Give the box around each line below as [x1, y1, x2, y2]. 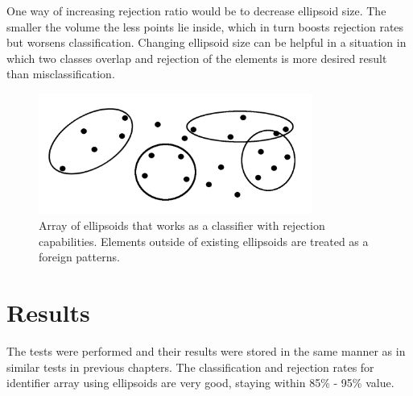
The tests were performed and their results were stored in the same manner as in [6, 343, 406, 360]
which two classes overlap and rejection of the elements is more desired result [6, 49, 387, 66]
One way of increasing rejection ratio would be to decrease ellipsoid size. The [6, 2, 386, 19]
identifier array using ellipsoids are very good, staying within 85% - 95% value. [6, 374, 394, 391]
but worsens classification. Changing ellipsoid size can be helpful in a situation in [6, 34, 407, 51]
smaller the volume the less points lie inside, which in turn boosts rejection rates [6, 18, 404, 35]
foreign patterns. [39, 248, 120, 265]
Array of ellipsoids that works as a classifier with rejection [39, 217, 325, 234]
